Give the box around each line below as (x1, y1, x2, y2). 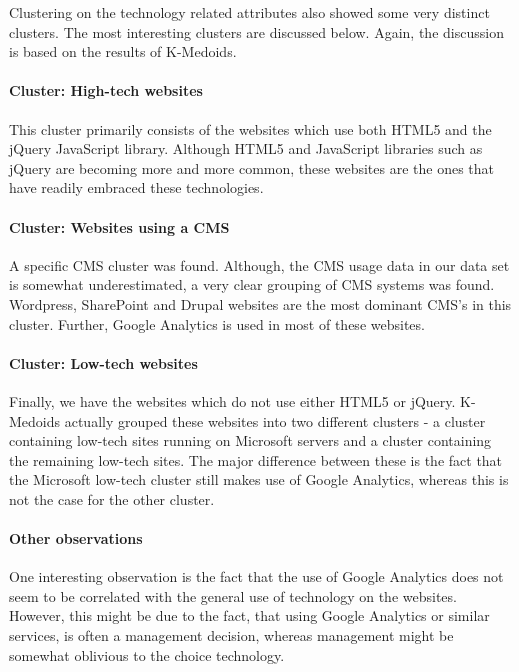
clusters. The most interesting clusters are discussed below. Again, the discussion (9, 21, 504, 42)
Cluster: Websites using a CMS (9, 216, 230, 237)
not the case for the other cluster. (9, 488, 215, 509)
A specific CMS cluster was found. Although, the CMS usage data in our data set (9, 254, 510, 275)
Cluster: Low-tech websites (9, 352, 198, 373)
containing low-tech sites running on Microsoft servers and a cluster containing (9, 430, 492, 451)
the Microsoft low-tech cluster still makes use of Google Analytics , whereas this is (9, 469, 509, 490)
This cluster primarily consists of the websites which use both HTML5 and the (9, 118, 492, 139)
